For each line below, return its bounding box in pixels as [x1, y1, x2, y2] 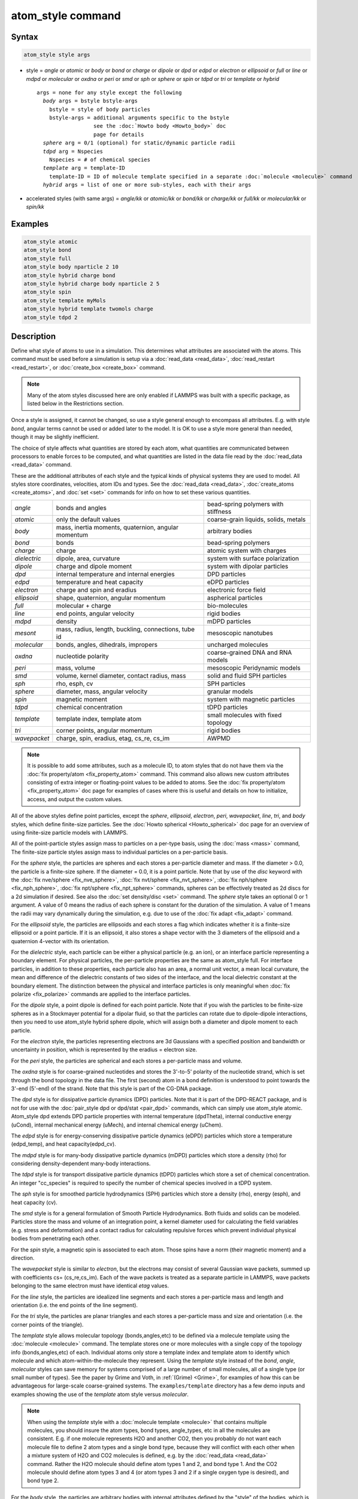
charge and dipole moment [56, 562, 132, 570]
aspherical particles [207, 594, 263, 602]
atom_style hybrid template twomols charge [23, 306, 154, 312]
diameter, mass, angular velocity [56, 687, 148, 696]
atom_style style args [23, 52, 90, 58]
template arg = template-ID [43, 165, 126, 171]
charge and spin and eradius [56, 585, 137, 594]
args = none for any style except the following [37, 89, 182, 96]
